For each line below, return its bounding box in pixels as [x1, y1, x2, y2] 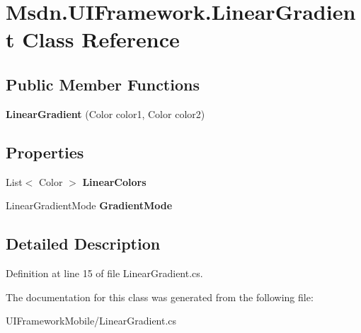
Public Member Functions [6, 73, 200, 95]
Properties [6, 141, 84, 163]
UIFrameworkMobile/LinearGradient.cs [6, 313, 177, 328]
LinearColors [82, 174, 147, 189]
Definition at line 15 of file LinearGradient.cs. [6, 265, 203, 280]
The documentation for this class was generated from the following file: [6, 289, 314, 304]
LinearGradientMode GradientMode [6, 198, 173, 213]
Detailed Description [6, 233, 161, 255]
